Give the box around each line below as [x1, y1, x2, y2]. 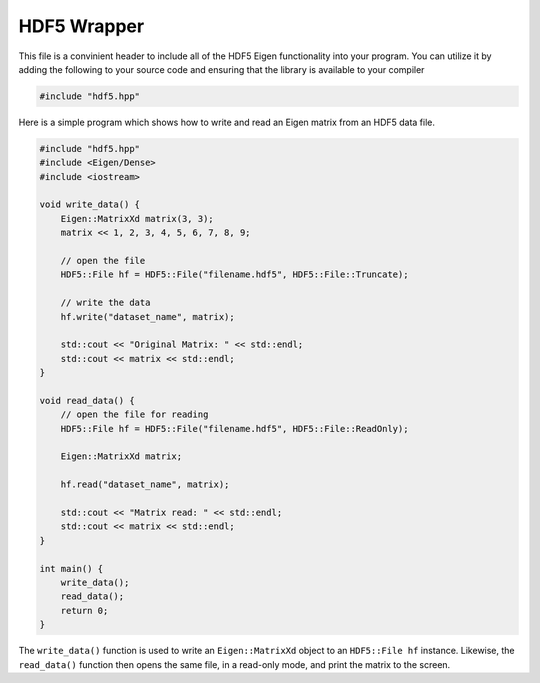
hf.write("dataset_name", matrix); [60, 311, 235, 322]
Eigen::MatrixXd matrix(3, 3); [60, 213, 214, 224]
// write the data [60, 297, 151, 309]
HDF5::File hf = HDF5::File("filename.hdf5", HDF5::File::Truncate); [60, 269, 409, 280]
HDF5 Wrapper [18, 15, 145, 37]
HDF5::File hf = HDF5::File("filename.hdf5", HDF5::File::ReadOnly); [60, 423, 409, 434]
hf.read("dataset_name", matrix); [60, 479, 230, 490]
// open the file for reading [60, 409, 209, 420]
